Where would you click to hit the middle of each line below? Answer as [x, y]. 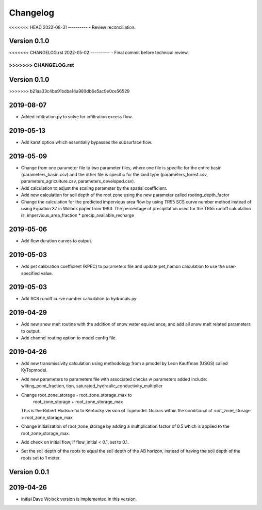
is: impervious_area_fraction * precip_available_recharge [78, 215]
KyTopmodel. [34, 370]
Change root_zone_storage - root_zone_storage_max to [76, 395]
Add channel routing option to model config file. [69, 338]
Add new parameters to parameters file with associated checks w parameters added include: [114, 379]
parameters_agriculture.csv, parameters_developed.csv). [78, 181]
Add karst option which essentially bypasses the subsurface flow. [87, 142]
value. [47, 273]
